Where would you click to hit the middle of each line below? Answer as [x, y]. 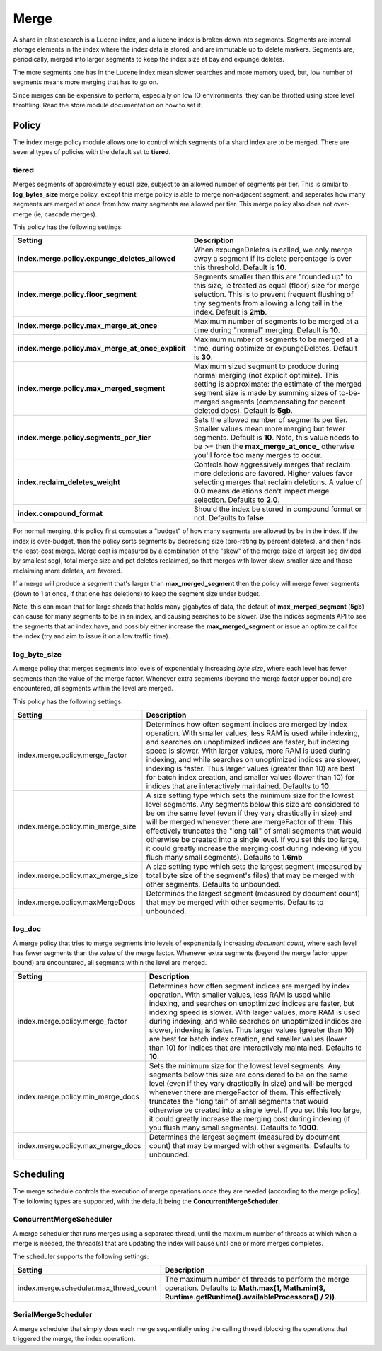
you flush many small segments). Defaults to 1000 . [233, 1128]
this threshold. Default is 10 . [240, 267]
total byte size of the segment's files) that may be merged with [250, 875]
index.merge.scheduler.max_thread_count [87, 1288]
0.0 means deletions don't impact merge [261, 491]
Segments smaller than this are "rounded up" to [273, 277]
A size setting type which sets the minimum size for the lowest [250, 795]
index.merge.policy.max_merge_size [78, 875]
